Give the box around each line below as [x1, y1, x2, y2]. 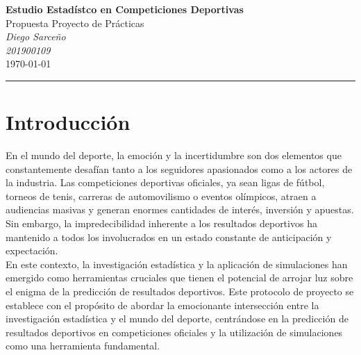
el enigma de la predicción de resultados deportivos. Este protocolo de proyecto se [6, 284, 354, 299]
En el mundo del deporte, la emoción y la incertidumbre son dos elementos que [6, 148, 342, 163]
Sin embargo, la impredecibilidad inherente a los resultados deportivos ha [6, 216, 317, 231]
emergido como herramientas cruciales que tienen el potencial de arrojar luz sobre [6, 270, 353, 285]
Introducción [6, 108, 131, 136]
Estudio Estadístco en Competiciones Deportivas [6, 2, 244, 16]
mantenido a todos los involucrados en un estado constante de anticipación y [6, 229, 332, 244]
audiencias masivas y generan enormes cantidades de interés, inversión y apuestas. [6, 202, 354, 217]
